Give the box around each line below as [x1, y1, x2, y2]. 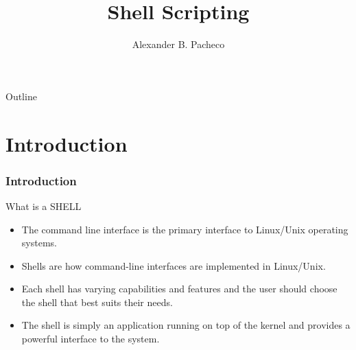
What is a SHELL [5, 198, 82, 213]
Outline [5, 89, 37, 103]
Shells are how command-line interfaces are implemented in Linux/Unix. [21, 258, 326, 272]
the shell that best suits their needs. [21, 294, 173, 309]
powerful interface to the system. [21, 331, 160, 346]
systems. [21, 235, 57, 250]
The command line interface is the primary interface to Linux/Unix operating [21, 222, 348, 236]
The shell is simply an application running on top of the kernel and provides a [21, 318, 351, 332]
